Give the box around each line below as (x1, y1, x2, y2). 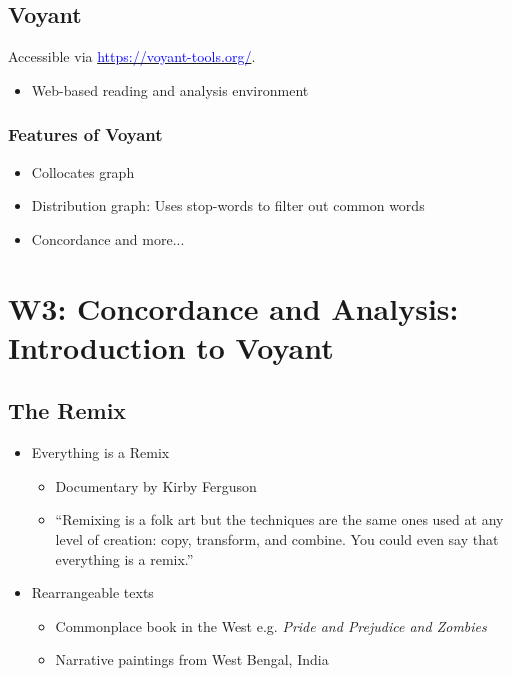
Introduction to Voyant (8, 326, 334, 367)
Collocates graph (31, 161, 135, 182)
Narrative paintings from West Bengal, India (55, 649, 329, 670)
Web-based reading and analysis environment (31, 79, 309, 100)
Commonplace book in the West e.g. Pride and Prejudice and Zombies (55, 615, 487, 636)
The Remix (8, 395, 127, 426)
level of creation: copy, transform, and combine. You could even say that (55, 528, 499, 549)
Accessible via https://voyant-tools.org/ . (8, 46, 256, 67)
